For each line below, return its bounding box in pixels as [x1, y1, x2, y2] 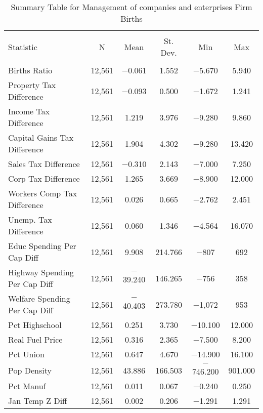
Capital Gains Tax [8, 132, 74, 143]
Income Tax [8, 105, 50, 117]
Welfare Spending [8, 293, 70, 304]
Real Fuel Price [8, 334, 63, 345]
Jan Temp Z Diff [8, 395, 67, 406]
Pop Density [8, 364, 52, 376]
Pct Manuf [8, 380, 46, 392]
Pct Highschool [8, 319, 62, 331]
